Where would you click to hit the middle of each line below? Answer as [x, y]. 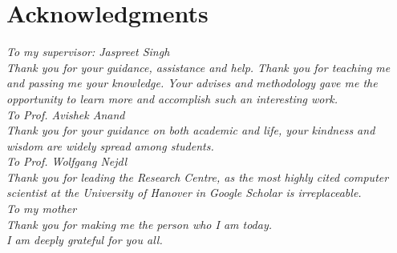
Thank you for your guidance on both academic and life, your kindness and [191, 130]
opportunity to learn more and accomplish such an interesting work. [172, 98]
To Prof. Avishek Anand [66, 114]
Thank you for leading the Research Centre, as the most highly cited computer [198, 177]
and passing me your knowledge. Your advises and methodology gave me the [192, 83]
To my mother [42, 209]
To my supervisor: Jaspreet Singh [88, 52]
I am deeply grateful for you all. [85, 240]
